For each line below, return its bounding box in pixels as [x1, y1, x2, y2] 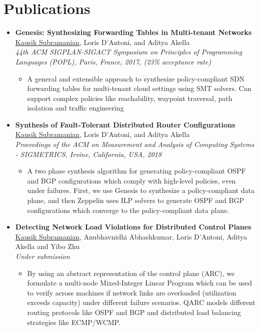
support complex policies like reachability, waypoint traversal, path [27, 92, 232, 103]
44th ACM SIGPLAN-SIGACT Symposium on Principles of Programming [15, 46, 242, 57]
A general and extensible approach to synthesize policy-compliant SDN [27, 73, 245, 83]
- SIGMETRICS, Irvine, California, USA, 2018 [15, 148, 162, 159]
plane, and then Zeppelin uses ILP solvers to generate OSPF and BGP [27, 195, 244, 205]
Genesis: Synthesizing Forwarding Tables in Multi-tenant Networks [15, 27, 252, 37]
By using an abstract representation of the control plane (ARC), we [27, 267, 235, 278]
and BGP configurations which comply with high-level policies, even [27, 175, 236, 185]
